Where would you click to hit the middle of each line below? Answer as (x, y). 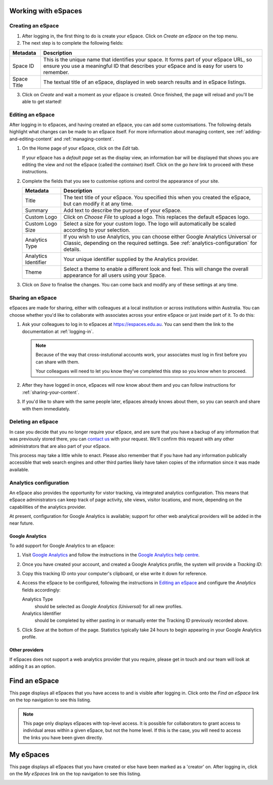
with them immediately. (46, 408)
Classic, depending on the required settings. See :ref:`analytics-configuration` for (160, 243)
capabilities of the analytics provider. (48, 507)
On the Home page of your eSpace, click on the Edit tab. (81, 148)
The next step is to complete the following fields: (73, 43)
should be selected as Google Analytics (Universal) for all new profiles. (109, 606)
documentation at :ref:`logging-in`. (58, 331)
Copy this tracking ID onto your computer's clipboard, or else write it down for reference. (115, 573)
